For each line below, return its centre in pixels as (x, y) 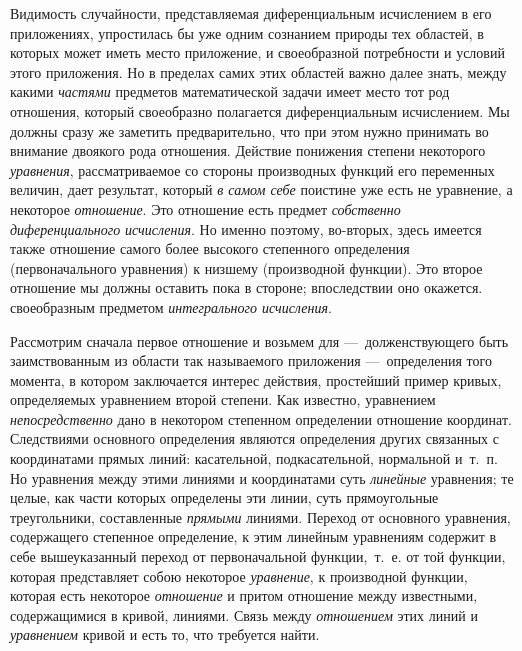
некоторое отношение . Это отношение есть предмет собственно (205, 208)
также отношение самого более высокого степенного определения (210, 248)
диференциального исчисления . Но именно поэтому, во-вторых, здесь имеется (246, 228)
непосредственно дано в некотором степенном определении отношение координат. (261, 418)
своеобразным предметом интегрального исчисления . (171, 306)
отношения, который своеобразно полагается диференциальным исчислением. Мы (260, 110)
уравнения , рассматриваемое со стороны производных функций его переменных (252, 169)
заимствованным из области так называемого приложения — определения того (251, 360)
